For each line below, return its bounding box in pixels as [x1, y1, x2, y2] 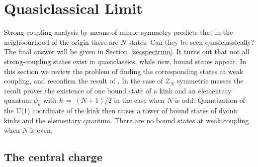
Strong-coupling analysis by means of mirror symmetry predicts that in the [4, 27, 233, 37]
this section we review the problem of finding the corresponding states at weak [4, 66, 244, 76]
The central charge [4, 149, 103, 165]
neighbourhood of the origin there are [4, 36, 119, 47]
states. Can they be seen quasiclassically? [128, 36, 255, 47]
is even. [30, 125, 53, 135]
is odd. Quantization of [174, 95, 246, 105]
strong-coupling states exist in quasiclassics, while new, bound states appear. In [4, 56, 247, 66]
